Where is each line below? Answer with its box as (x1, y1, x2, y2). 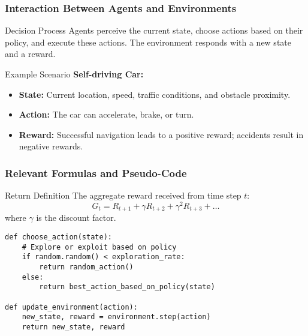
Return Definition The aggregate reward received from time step (5, 189, 241, 202)
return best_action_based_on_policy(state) (39, 283, 215, 292)
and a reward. (5, 47, 56, 60)
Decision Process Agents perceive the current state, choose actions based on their (5, 24, 303, 37)
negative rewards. (19, 140, 83, 152)
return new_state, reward (22, 322, 125, 331)
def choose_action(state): (5, 232, 112, 241)
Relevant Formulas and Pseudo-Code (5, 165, 187, 180)
